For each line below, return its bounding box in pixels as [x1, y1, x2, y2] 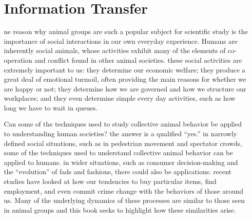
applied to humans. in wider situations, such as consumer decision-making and [4, 157, 238, 167]
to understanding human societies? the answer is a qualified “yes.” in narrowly [4, 128, 237, 139]
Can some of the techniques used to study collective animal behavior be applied [4, 119, 242, 129]
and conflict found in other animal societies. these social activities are [34, 54, 242, 65]
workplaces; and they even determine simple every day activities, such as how [4, 93, 235, 103]
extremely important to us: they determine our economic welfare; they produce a [4, 64, 246, 74]
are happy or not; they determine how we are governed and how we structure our [4, 83, 247, 93]
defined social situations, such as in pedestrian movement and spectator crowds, [4, 138, 242, 148]
